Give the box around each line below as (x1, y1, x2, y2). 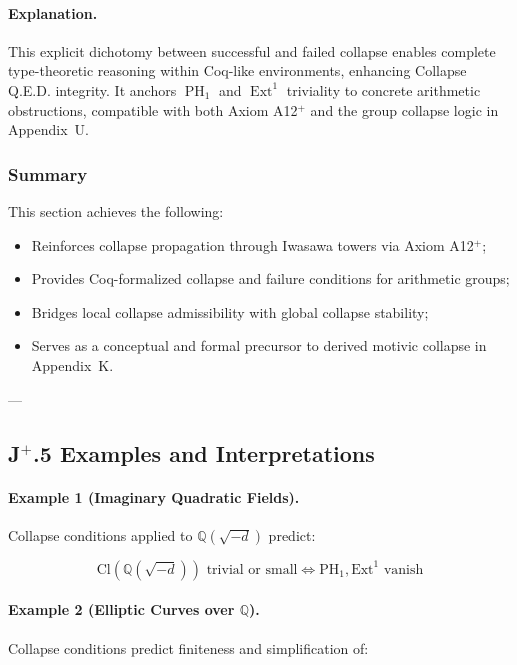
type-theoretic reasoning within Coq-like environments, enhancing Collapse (8, 60, 467, 81)
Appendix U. (8, 119, 89, 140)
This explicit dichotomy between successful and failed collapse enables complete (8, 40, 496, 61)
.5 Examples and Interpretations (33, 437, 375, 468)
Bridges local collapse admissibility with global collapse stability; (31, 301, 429, 322)
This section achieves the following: (8, 200, 224, 221)
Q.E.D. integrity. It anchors (8, 79, 177, 100)
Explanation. (8, 2, 98, 23)
